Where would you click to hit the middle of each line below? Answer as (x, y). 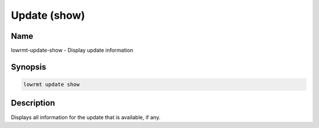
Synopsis (29, 67)
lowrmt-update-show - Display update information (72, 50)
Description (33, 103)
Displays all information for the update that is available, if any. (86, 117)
